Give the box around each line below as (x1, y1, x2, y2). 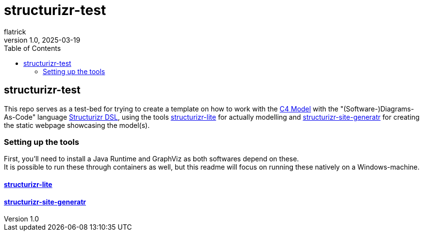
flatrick (4, 27, 26, 36)
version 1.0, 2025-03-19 (4, 35, 81, 44)
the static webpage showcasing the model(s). (4, 121, 150, 129)
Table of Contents (4, 44, 61, 52)
